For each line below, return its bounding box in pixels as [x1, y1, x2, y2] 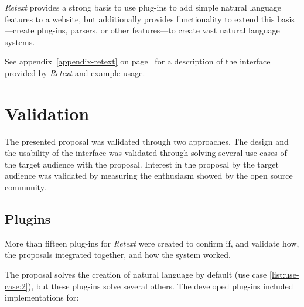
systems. [5, 35, 35, 47]
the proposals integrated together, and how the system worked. [5, 248, 231, 261]
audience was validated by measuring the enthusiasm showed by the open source [5, 169, 293, 182]
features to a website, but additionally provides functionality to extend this [5, 12, 275, 25]
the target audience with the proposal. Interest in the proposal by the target [5, 158, 279, 170]
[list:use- [269, 268, 299, 281]
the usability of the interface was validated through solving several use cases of [5, 146, 287, 159]
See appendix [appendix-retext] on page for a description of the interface [5, 55, 271, 67]
